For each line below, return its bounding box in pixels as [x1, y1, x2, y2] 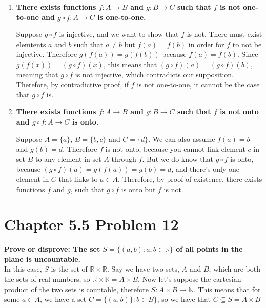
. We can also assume [148, 133, 215, 144]
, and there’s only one [171, 163, 239, 174]
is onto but [121, 183, 156, 194]
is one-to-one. [97, 11, 146, 22]
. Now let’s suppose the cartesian [138, 274, 241, 284]
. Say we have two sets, [107, 263, 179, 274]
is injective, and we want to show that [59, 29, 179, 39]
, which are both [209, 263, 260, 274]
